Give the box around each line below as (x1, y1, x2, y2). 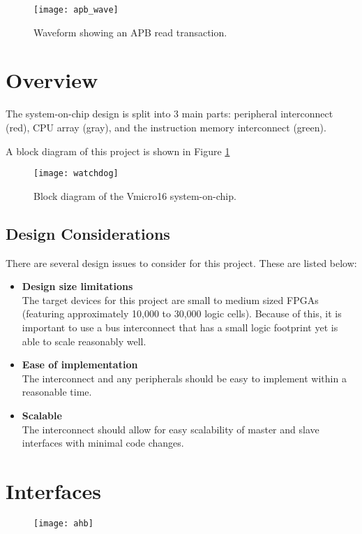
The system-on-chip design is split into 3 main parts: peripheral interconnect (6, 106, 333, 121)
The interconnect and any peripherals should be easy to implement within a (22, 370, 347, 385)
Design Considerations (6, 222, 170, 244)
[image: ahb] (33, 518, 93, 528)
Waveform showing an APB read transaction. (33, 24, 227, 39)
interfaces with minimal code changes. (22, 435, 184, 450)
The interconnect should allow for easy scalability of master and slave (22, 421, 319, 436)
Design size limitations (22, 279, 133, 294)
